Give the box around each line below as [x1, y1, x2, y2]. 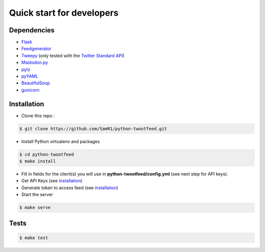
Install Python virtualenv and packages [21, 138, 100, 144]
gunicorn [21, 87, 40, 93]
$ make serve [19, 205, 51, 210]
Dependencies [9, 26, 55, 34]
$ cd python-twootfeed [19, 151, 74, 157]
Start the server [21, 192, 53, 198]
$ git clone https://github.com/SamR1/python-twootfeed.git [19, 126, 167, 131]
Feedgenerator [21, 46, 52, 51]
